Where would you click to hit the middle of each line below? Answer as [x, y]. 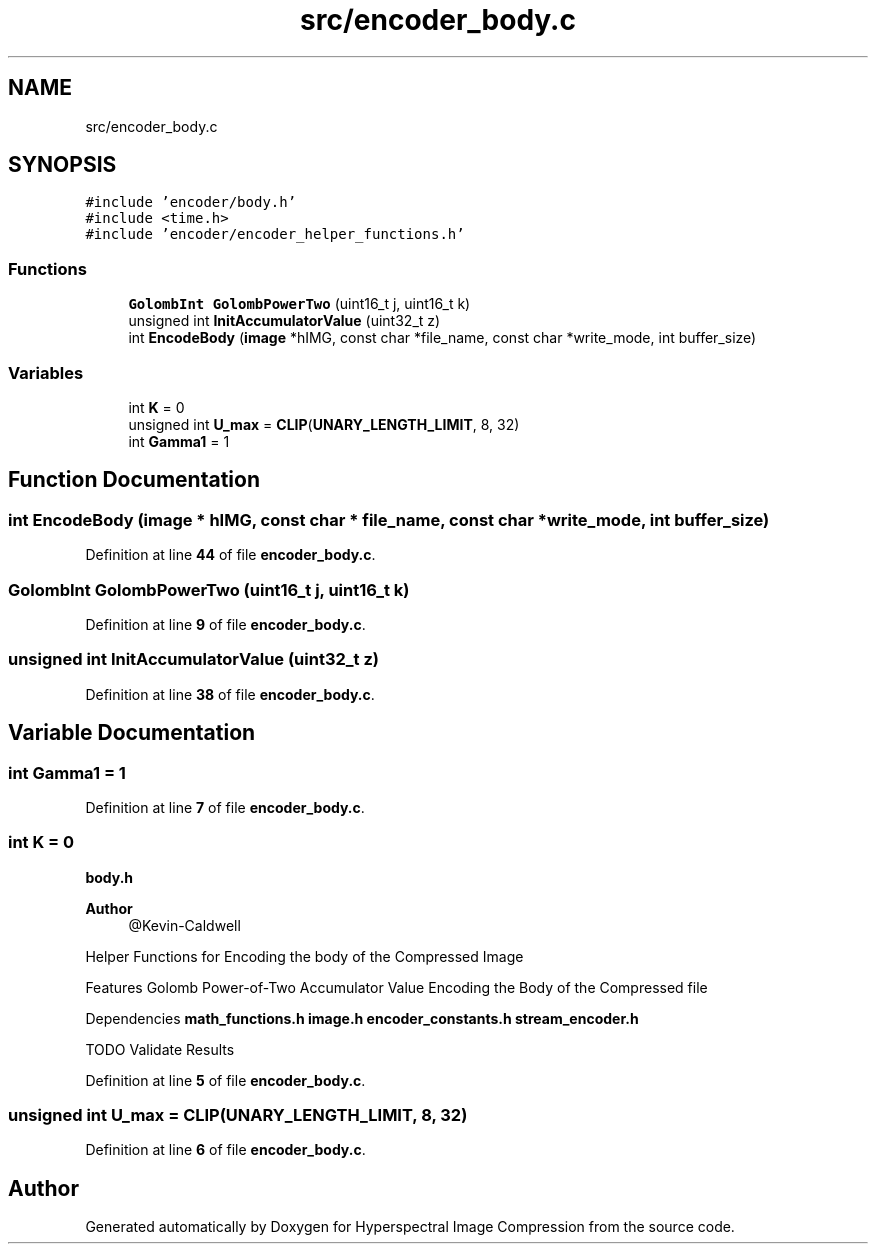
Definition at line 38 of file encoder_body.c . [230, 694]
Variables [46, 372]
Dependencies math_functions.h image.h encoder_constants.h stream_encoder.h [362, 1018]
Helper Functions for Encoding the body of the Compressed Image [304, 956]
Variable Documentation [132, 733]
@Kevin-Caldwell [184, 925]
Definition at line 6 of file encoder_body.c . [225, 1150]
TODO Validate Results [160, 1049]
